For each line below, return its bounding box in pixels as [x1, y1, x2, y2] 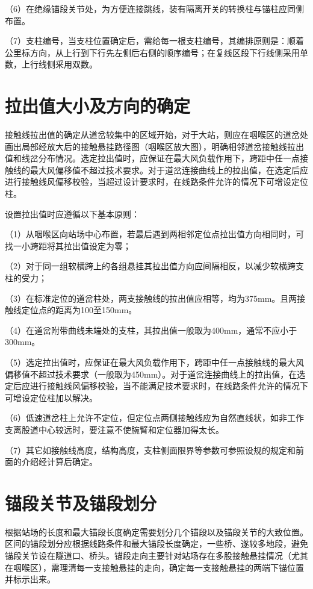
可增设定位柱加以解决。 [5, 391, 98, 404]
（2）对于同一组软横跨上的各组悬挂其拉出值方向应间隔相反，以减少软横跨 [5, 260, 296, 272]
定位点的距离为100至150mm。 [21, 304, 137, 316]
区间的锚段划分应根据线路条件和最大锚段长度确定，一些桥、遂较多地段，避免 [5, 537, 308, 550]
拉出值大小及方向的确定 [5, 93, 191, 118]
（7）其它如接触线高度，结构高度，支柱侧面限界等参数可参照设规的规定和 [5, 443, 296, 456]
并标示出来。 [5, 573, 55, 585]
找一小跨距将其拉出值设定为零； [5, 239, 131, 252]
